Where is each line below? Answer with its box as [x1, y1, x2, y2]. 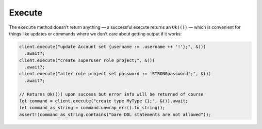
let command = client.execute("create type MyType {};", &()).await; [19, 98, 188, 104]
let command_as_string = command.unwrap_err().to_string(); [19, 105, 165, 111]
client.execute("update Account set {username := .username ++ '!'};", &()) [19, 44, 206, 49]
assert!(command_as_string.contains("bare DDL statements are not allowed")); [19, 112, 211, 117]
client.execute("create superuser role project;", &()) [19, 57, 155, 63]
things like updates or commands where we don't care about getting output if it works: [9, 31, 182, 36]
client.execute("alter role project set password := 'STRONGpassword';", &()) [19, 71, 211, 77]
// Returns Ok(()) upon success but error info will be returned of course [19, 91, 204, 97]
